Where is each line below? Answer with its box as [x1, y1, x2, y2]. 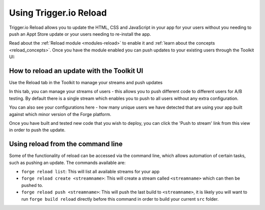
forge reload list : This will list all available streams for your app [21, 169, 159, 175]
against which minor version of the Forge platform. [9, 111, 111, 117]
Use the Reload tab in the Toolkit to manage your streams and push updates [9, 80, 163, 86]
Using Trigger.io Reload [9, 7, 107, 18]
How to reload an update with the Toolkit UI [9, 67, 143, 75]
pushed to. [21, 182, 44, 188]
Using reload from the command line [9, 140, 123, 148]
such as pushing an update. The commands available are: [9, 160, 126, 165]
